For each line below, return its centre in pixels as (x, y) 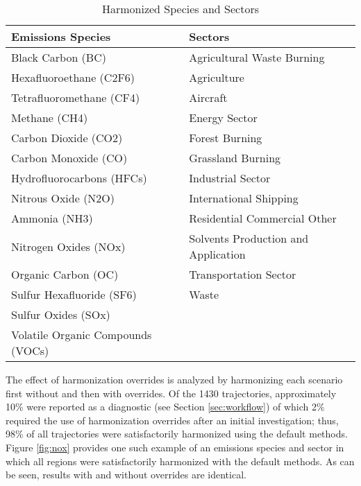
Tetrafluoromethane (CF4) (76, 97)
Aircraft (208, 97)
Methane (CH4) (50, 118)
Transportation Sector (243, 274)
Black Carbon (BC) (59, 57)
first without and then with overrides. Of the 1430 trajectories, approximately (171, 393)
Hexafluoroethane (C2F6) (73, 77)
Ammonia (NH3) (52, 218)
